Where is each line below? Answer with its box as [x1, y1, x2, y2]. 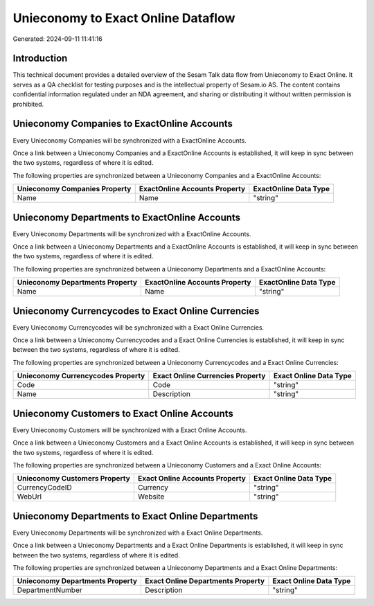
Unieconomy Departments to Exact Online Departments [12, 510, 258, 522]
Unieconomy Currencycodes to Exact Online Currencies [12, 305, 260, 317]
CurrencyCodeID [17, 483, 72, 492]
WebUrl [17, 492, 42, 501]
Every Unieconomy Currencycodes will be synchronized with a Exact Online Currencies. [12, 323, 265, 332]
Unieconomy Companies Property [17, 184, 132, 194]
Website [137, 492, 165, 501]
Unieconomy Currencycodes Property [17, 371, 145, 381]
